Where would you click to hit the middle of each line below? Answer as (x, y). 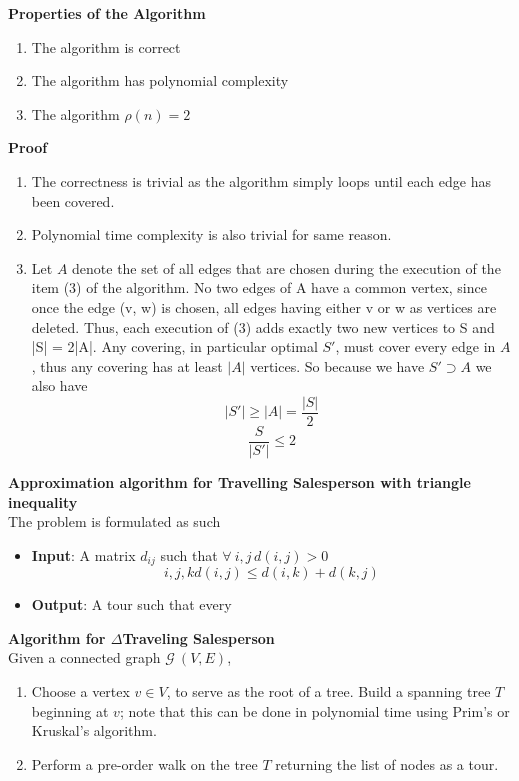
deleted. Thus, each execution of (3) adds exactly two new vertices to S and (263, 326)
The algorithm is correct (106, 46)
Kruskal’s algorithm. (94, 730)
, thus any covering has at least (127, 365)
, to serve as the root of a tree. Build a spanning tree (328, 691)
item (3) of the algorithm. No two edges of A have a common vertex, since (259, 287)
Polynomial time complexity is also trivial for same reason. (211, 234)
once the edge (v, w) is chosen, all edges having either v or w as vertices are (264, 306)
